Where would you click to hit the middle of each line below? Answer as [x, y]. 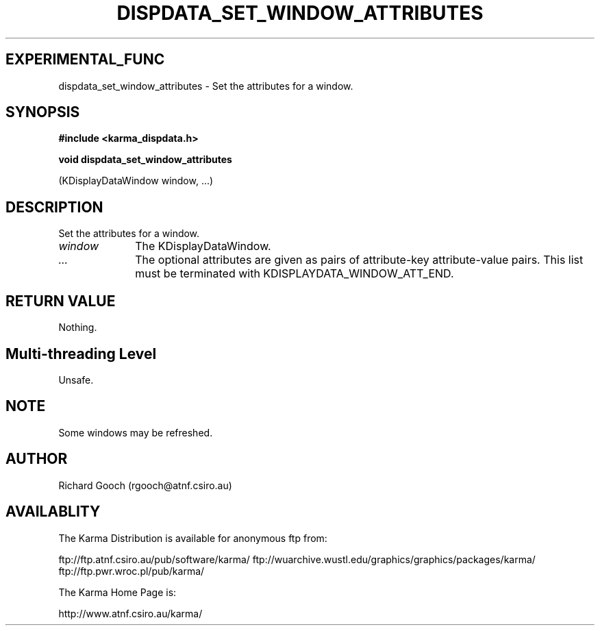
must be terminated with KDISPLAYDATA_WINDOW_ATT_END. [295, 274]
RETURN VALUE [61, 301]
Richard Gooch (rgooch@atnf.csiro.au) [145, 485]
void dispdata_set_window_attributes [145, 160]
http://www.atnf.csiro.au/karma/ [130, 613]
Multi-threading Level [81, 354]
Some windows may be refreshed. [136, 432]
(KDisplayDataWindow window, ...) [136, 181]
